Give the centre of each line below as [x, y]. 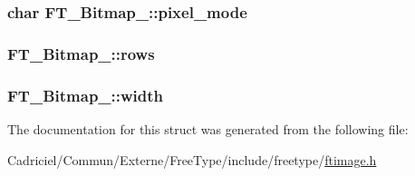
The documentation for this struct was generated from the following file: [208, 128]
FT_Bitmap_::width [86, 95]
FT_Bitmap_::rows [81, 53]
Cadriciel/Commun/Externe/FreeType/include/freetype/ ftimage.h [192, 159]
